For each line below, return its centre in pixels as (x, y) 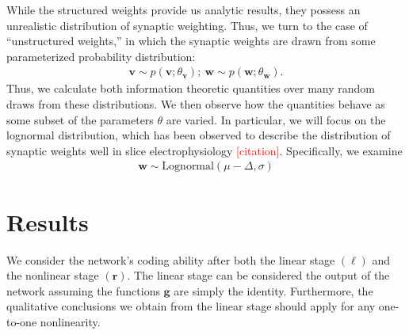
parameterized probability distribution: (101, 56)
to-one (22, 321)
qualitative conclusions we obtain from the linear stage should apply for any (191, 306)
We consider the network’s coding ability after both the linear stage (171, 259)
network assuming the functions (83, 290)
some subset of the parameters (80, 119)
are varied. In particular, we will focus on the (276, 119)
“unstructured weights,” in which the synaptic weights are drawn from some (191, 41)
